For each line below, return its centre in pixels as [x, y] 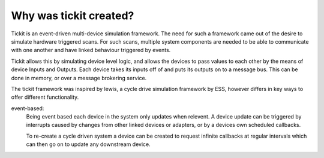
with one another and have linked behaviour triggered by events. [91, 50]
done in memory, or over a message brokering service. [79, 78]
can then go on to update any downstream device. [88, 144]
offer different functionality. [45, 97]
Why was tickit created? [73, 16]
